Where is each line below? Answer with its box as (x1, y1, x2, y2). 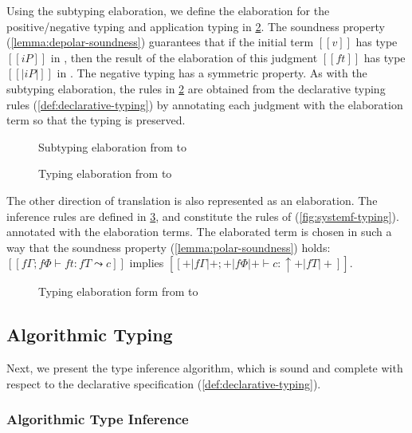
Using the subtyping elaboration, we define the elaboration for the (6, 2, 330, 18)
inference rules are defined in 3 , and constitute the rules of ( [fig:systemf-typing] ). (6, 207, 399, 224)
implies (129, 254, 164, 271)
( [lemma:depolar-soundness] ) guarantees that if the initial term (6, 33, 314, 50)
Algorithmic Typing (6, 322, 173, 347)
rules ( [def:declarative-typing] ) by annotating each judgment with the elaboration (6, 96, 403, 112)
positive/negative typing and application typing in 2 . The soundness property (6, 18, 385, 34)
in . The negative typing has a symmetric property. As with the (57, 65, 367, 81)
